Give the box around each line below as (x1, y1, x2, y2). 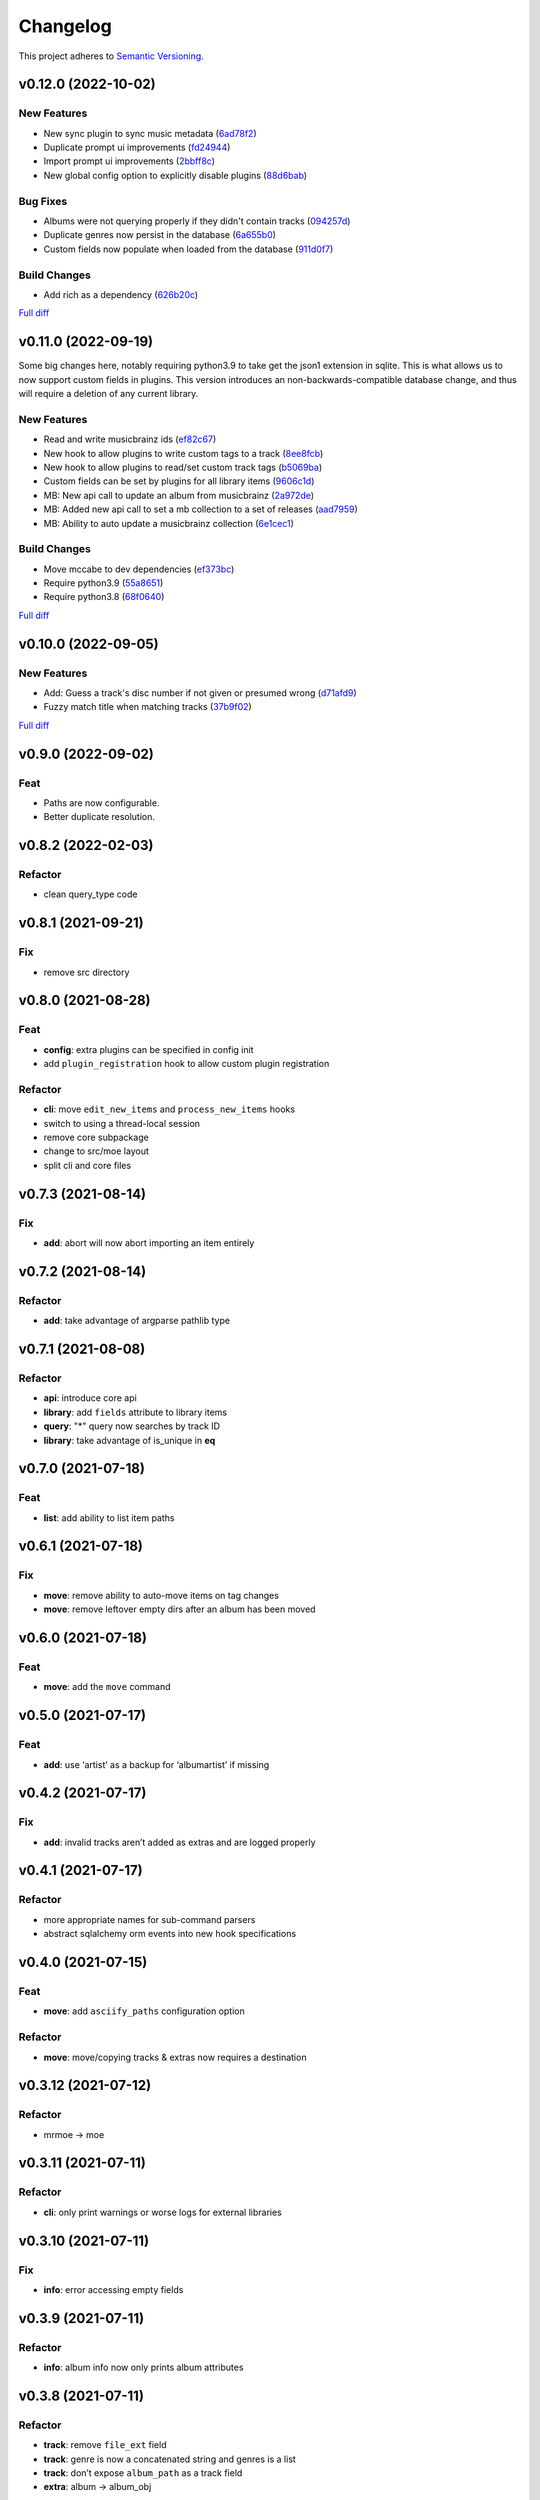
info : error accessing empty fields (43, 2283, 184, 2295)
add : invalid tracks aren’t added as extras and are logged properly (43, 1836, 316, 1848)
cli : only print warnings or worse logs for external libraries (43, 2206, 282, 2218)
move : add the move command (43, 1681, 171, 1693)
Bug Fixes (18, 194, 68, 208)
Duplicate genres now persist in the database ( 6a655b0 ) (43, 229, 277, 241)
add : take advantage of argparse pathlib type (43, 1315, 230, 1327)
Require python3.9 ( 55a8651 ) (43, 577, 164, 589)
